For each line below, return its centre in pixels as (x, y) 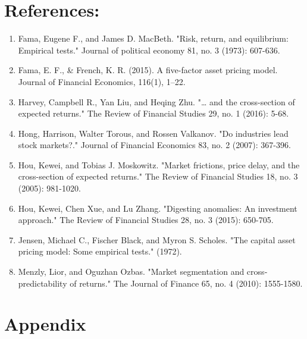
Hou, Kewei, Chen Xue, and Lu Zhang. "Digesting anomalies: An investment (158, 208)
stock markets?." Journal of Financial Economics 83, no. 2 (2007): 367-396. (154, 145)
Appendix (45, 324)
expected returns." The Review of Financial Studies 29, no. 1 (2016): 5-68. (153, 113)
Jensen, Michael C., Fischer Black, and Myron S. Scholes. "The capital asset (157, 239)
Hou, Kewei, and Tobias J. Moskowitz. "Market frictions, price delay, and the (159, 164)
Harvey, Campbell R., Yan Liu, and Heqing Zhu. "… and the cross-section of (156, 101)
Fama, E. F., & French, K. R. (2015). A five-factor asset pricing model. (148, 70)
